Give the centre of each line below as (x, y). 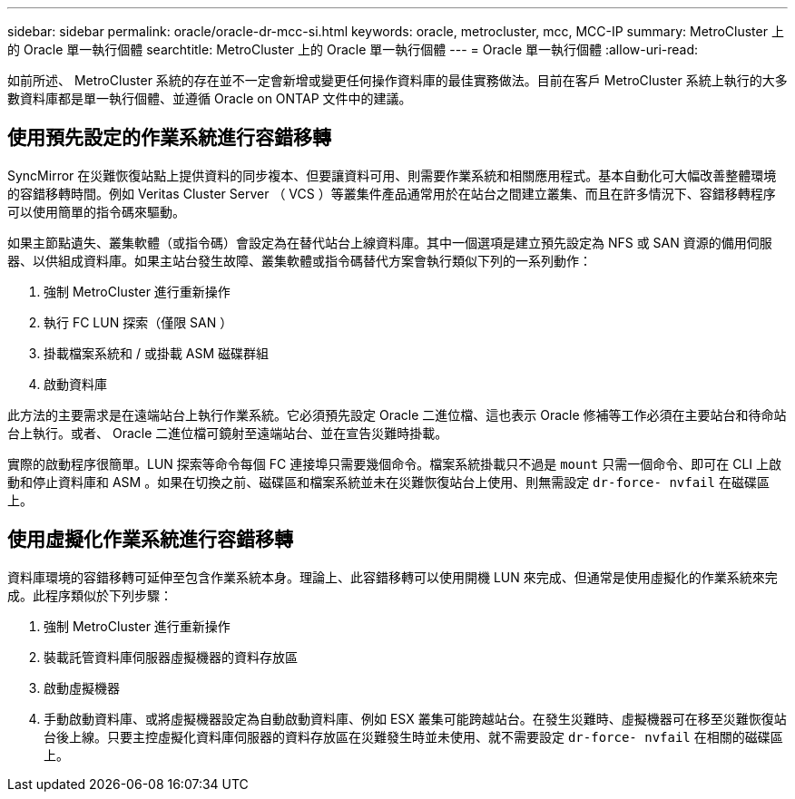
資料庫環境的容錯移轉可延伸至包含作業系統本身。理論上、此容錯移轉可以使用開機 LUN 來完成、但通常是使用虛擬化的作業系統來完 (393, 577)
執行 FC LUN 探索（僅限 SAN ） (138, 322)
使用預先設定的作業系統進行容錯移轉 (169, 138)
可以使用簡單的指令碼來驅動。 (96, 211)
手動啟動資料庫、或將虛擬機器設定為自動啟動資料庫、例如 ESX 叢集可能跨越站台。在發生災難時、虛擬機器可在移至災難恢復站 (415, 718)
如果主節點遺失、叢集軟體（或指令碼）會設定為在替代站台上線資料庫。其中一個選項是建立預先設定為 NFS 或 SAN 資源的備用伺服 (390, 242)
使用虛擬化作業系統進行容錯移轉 (150, 540)
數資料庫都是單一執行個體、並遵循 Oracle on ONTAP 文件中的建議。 (210, 98)
